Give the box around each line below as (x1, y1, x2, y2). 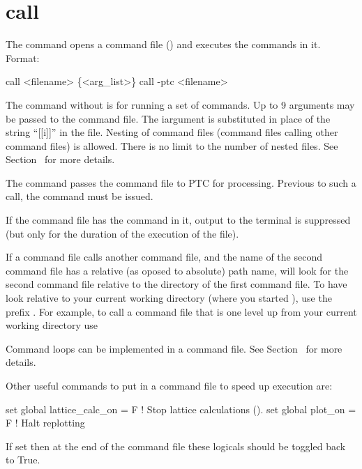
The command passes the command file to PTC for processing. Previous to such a (6, 175, 356, 190)
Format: (6, 50, 40, 65)
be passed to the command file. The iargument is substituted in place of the (6, 111, 331, 125)
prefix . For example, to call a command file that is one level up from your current (6, 304, 357, 318)
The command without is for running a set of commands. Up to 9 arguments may (6, 97, 355, 112)
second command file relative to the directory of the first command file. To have (6, 277, 347, 291)
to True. (6, 452, 40, 467)
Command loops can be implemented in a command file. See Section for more (6, 341, 342, 355)
